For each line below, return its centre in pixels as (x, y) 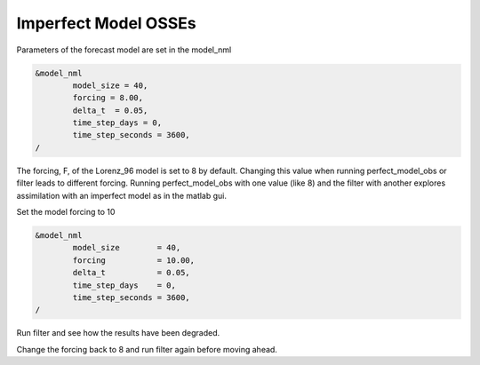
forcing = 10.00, (134, 260)
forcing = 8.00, (108, 98)
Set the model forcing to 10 (66, 212)
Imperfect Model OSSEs (107, 23)
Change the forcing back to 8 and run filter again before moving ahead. (147, 349)
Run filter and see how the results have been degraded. (118, 333)
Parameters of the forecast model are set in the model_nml (124, 50)
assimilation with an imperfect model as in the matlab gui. (121, 195)
